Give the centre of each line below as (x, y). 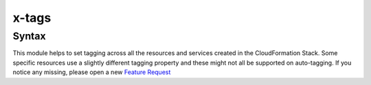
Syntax (29, 36)
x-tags (32, 18)
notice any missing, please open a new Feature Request (92, 72)
